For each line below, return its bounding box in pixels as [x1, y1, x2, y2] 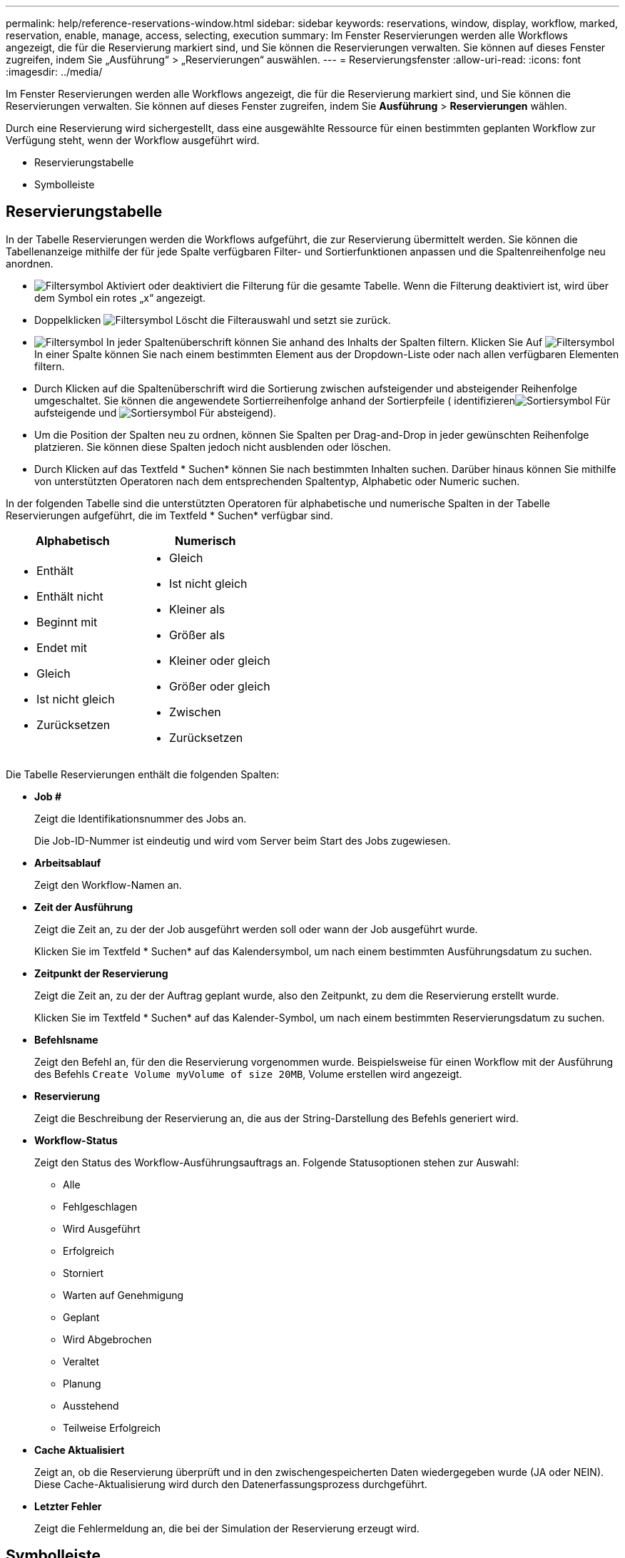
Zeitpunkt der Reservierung [34, 967, 168, 979]
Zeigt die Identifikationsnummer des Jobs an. [34, 812, 247, 825]
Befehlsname [34, 1033, 98, 1046]
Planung [63, 1377, 101, 1390]
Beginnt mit [36, 614, 98, 629]
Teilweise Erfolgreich [63, 1421, 161, 1434]
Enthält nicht [36, 589, 103, 604]
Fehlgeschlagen [63, 1200, 138, 1213]
